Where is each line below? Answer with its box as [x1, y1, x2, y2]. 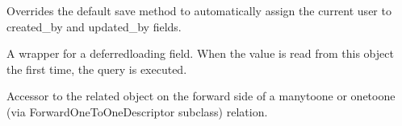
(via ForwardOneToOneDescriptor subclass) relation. [6, 103, 268, 120]
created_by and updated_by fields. [6, 18, 182, 35]
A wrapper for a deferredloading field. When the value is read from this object [6, 45, 394, 62]
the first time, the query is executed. [6, 60, 187, 77]
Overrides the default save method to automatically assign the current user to [6, 2, 392, 18]
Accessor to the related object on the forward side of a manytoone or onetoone [6, 87, 396, 104]
